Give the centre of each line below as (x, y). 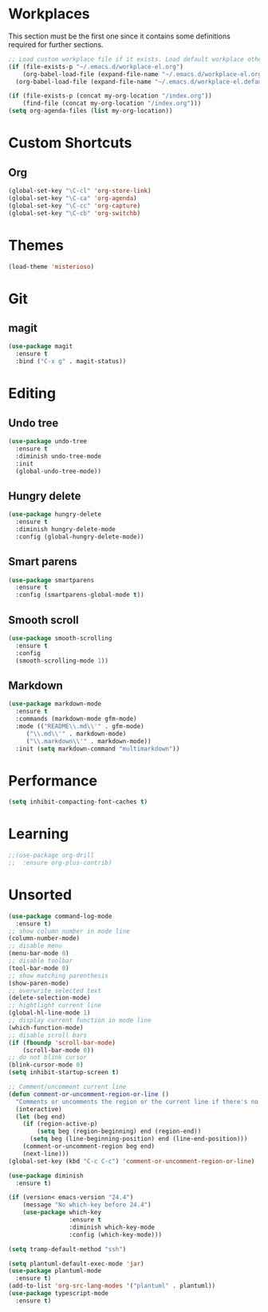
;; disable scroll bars (48, 1035)
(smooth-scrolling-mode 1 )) (62, 661)
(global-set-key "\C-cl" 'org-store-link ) (80, 191)
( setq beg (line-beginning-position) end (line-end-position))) (138, 1139)
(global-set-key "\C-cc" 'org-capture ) (75, 206)
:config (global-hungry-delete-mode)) (80, 537)
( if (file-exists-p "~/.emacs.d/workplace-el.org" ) (96, 66)
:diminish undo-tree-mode (59, 456)
